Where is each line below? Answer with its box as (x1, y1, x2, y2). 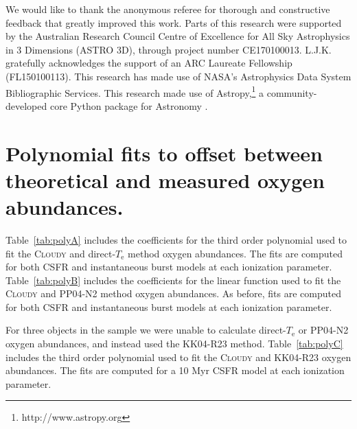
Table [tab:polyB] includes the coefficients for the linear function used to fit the (5, 273, 341, 287)
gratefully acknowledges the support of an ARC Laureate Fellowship (5, 56, 292, 70)
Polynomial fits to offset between (5, 139, 323, 167)
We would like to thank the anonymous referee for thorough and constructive (5, 2, 330, 16)
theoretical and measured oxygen (5, 165, 325, 194)
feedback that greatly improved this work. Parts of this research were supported (5, 15, 342, 30)
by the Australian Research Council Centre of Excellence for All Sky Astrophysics (5, 29, 350, 43)
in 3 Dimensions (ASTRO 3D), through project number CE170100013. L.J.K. (5, 42, 332, 56)
